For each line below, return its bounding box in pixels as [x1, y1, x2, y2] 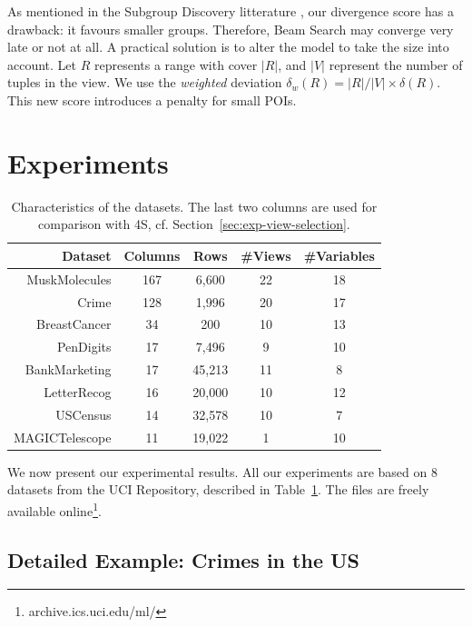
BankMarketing [25, 360, 112, 379]
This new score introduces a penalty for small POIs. [7, 90, 297, 109]
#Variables [303, 245, 375, 264]
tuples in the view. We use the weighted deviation [7, 73, 282, 92]
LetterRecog [44, 382, 112, 401]
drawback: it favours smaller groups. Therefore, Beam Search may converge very [7, 19, 454, 38]
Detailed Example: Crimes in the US [7, 545, 359, 573]
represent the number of [329, 55, 463, 74]
